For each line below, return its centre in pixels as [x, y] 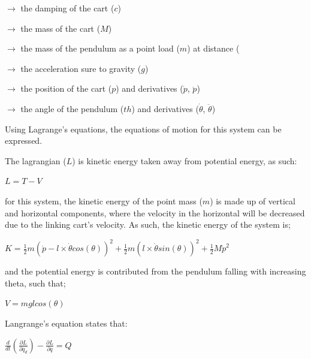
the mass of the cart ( [61, 28]
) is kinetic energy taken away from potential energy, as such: [185, 160]
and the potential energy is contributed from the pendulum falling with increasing [155, 271]
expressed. [24, 141]
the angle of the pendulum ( [72, 108]
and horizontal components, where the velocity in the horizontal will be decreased [155, 212]
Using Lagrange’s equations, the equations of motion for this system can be [143, 129]
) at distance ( [213, 48]
